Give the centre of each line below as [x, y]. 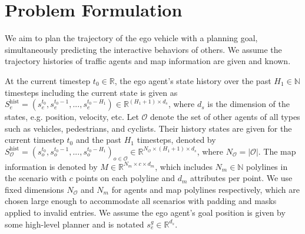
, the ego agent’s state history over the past [193, 80]
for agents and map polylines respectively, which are [205, 189]
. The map [277, 151]
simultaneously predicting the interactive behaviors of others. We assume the [143, 49]
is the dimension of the [249, 104]
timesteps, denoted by [176, 140]
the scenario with [36, 178]
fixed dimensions [34, 189]
